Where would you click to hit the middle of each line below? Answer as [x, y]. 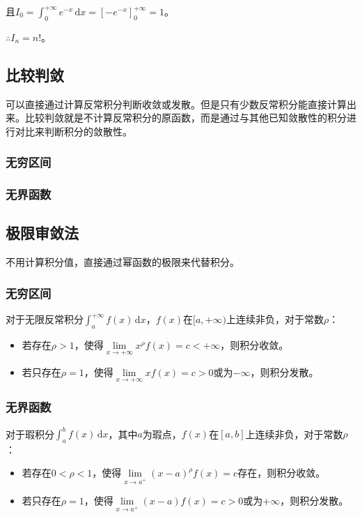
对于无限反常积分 [45, 319]
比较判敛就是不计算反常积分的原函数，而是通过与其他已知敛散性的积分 [186, 118]
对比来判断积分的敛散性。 [73, 131]
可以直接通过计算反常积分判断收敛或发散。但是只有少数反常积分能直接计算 [176, 104]
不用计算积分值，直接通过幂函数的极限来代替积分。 [123, 262]
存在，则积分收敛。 [282, 473]
